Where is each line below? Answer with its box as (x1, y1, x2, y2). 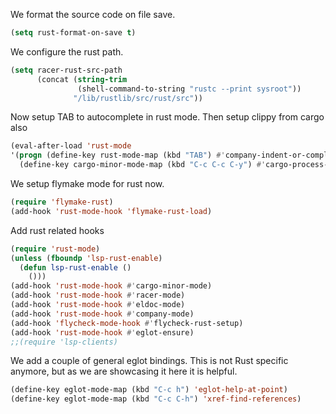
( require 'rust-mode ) (10, 244, 101, 254)
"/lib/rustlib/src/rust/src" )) (73, 93, 203, 103)
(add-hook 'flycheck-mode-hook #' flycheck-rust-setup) (10, 318, 244, 328)
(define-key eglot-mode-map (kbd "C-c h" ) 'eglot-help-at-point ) (10, 385, 288, 395)
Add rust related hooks (10, 224, 105, 236)
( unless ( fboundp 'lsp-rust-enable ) (10, 253, 163, 263)
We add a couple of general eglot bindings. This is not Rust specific (10, 355, 289, 367)
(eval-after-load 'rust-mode (10, 141, 132, 151)
